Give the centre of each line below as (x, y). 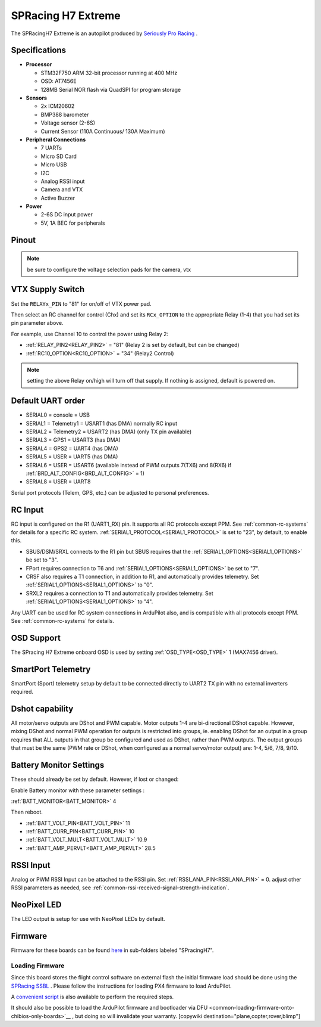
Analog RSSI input (63, 181)
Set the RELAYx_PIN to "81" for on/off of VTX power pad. (81, 303)
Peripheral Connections (56, 139)
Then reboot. (27, 812)
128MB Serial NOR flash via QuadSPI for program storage (111, 89)
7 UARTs (51, 148)
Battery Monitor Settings (58, 765)
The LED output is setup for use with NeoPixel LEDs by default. (88, 919)
